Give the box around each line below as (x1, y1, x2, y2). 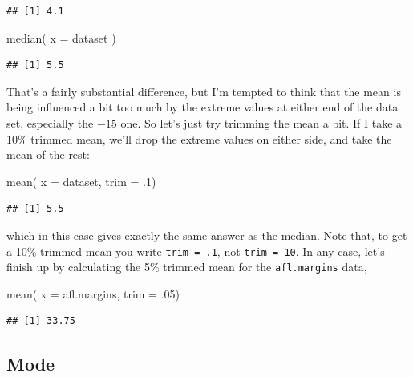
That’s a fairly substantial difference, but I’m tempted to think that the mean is (6, 83, 401, 99)
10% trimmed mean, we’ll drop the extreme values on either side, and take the (6, 130, 392, 147)
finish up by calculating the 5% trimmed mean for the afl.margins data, (6, 258, 367, 275)
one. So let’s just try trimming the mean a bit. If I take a (120, 114, 403, 131)
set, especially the (6, 114, 94, 131)
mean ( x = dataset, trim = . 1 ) (6, 172, 156, 189)
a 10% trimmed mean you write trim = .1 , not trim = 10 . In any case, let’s (6, 242, 385, 259)
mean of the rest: (6, 146, 90, 163)
